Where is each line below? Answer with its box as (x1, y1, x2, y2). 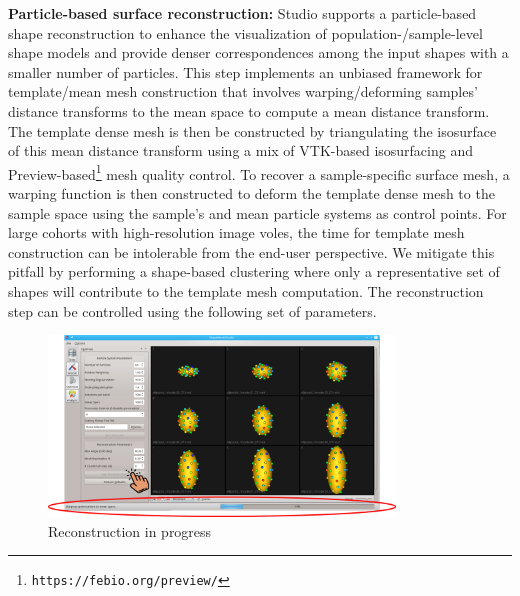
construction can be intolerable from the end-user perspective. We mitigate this (8, 241, 495, 262)
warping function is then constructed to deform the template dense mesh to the (8, 183, 495, 203)
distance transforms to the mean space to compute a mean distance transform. (8, 100, 490, 121)
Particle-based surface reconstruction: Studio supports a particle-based (8, 3, 477, 23)
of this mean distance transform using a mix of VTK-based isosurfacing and (8, 140, 473, 161)
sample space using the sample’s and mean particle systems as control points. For (8, 202, 507, 223)
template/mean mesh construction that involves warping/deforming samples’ (8, 81, 478, 102)
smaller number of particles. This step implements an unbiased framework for (8, 61, 483, 82)
